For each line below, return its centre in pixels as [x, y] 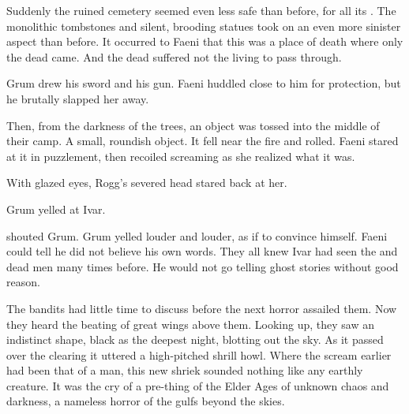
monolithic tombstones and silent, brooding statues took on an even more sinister [204, 26]
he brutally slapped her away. [78, 98]
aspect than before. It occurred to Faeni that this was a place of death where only [205, 41]
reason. [23, 282]
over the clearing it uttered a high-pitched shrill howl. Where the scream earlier [199, 354]
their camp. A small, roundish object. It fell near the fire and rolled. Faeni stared [203, 141]
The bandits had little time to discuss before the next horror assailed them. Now [202, 308]
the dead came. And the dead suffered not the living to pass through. [174, 56]
